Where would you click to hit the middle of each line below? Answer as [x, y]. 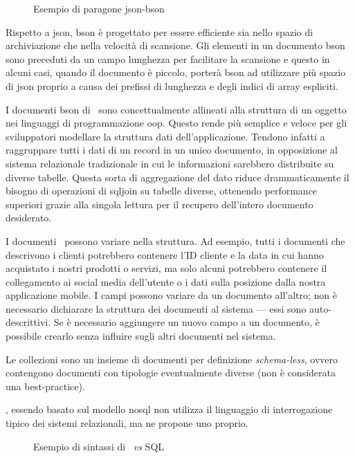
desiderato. [29, 218]
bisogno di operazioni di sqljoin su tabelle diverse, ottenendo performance [162, 191]
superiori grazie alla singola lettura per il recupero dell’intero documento [160, 204]
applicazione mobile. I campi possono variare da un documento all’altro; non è [172, 295]
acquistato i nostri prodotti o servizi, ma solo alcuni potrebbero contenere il [166, 268]
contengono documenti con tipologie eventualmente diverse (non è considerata [171, 373]
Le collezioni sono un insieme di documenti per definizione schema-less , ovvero [172, 359]
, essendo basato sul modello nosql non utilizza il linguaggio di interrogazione [169, 409]
